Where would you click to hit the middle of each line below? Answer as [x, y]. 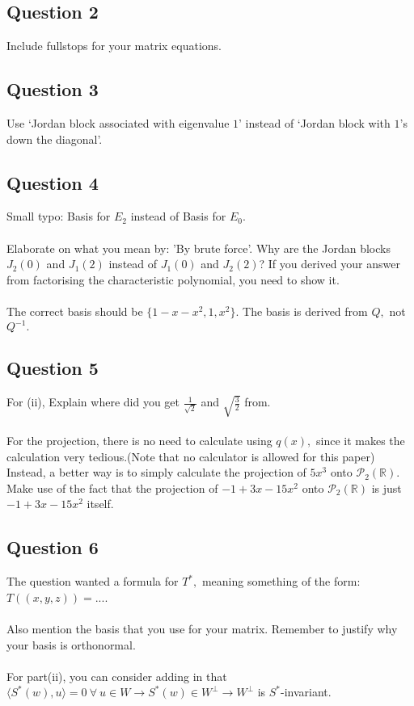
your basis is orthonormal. [71, 644]
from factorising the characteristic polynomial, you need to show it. [173, 279]
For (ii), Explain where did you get [93, 402]
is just [387, 487]
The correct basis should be [75, 311]
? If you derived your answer [330, 264]
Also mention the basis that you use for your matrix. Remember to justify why [202, 629]
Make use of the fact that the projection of [112, 487]
